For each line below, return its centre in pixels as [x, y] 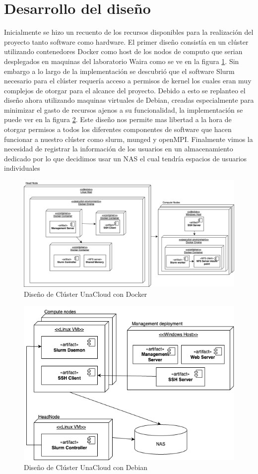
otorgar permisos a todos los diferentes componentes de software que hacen [118, 129]
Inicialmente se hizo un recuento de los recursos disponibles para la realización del [129, 32]
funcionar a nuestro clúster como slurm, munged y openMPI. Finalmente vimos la [129, 139]
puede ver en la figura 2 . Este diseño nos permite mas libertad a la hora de [118, 119]
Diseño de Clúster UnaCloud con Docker [86, 294]
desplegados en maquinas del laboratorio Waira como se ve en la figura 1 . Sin [122, 61]
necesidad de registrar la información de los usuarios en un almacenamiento [119, 149]
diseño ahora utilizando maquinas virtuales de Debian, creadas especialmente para [129, 100]
